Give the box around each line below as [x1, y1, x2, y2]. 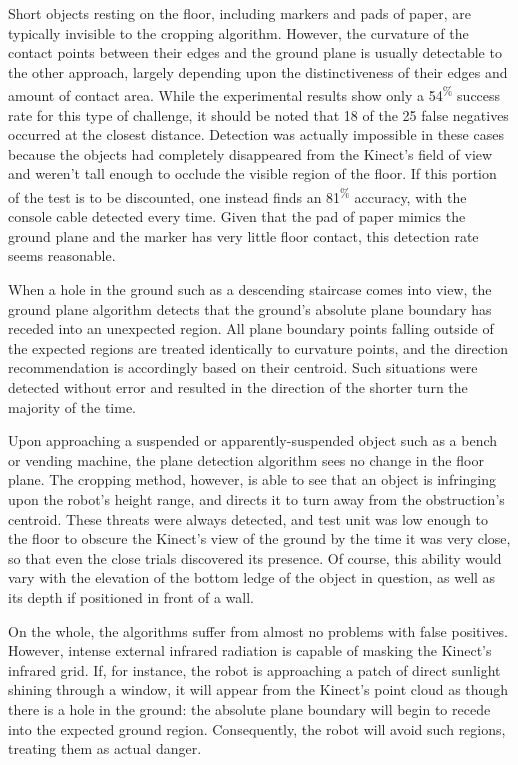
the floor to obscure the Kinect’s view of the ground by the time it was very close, [8, 528, 511, 549]
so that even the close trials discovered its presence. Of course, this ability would [8, 547, 502, 568]
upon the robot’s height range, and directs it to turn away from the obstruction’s [8, 488, 505, 509]
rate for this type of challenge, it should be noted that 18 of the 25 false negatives [8, 104, 509, 125]
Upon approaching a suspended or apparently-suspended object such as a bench [8, 430, 498, 451]
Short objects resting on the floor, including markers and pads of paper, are [8, 3, 472, 23]
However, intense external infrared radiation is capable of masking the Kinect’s [8, 640, 492, 661]
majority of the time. [8, 396, 136, 417]
